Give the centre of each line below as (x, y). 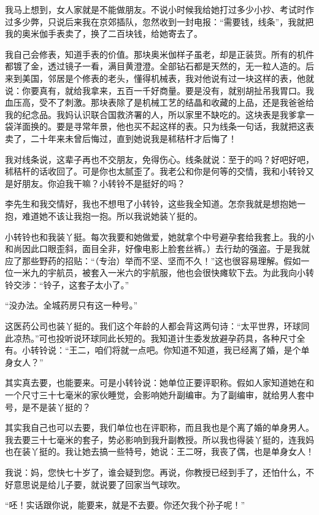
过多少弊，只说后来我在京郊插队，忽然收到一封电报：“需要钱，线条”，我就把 (159, 21)
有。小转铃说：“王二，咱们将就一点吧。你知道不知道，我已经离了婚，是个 (153, 350)
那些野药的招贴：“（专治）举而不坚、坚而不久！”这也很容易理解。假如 (161, 260)
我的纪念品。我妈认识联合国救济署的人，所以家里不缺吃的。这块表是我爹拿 (155, 114)
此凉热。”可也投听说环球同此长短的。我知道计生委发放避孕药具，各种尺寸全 (155, 338)
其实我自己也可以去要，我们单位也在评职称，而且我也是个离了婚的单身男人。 (159, 427)
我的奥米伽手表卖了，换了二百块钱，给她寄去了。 (104, 33)
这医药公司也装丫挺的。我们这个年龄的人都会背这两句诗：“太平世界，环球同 (157, 326)
